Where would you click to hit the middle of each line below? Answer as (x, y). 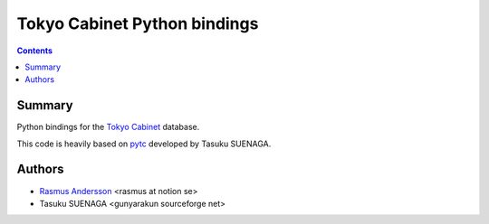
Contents (35, 51)
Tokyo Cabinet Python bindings (138, 23)
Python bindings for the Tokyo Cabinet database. (108, 127)
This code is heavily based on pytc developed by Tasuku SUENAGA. (144, 144)
